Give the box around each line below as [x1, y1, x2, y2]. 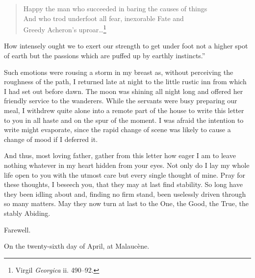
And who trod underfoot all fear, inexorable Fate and [23, 13, 184, 23]
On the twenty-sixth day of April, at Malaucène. [4, 241, 150, 251]
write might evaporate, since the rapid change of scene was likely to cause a [4, 124, 231, 135]
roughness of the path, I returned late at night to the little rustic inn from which [4, 76, 247, 87]
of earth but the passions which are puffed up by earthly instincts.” [4, 50, 205, 61]
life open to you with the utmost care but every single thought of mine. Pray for [4, 169, 246, 180]
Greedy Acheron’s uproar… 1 [23, 23, 106, 34]
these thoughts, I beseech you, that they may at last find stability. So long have [4, 179, 243, 189]
